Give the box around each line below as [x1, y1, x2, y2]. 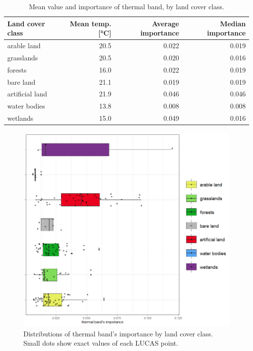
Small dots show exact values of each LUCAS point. [23, 338, 179, 348]
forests [7, 64, 27, 74]
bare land [7, 76, 36, 87]
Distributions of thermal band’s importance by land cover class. [23, 328, 213, 338]
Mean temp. [70, 18, 111, 28]
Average [152, 18, 179, 28]
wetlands [7, 113, 34, 123]
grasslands [7, 52, 38, 62]
